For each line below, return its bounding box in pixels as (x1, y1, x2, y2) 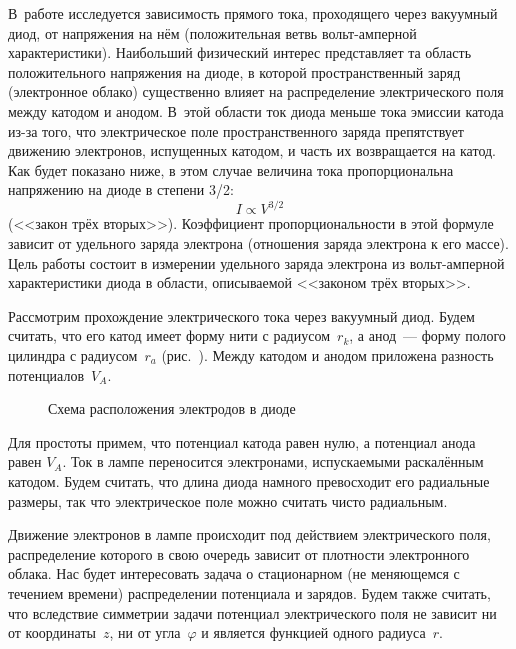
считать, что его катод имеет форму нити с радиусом (8, 325, 331, 346)
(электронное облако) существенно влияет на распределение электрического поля (8, 81, 504, 102)
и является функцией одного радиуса (201, 622, 426, 643)
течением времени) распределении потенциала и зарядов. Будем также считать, (8, 582, 491, 603)
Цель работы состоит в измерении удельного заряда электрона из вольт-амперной (8, 252, 505, 273)
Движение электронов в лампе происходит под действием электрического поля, (8, 524, 491, 545)
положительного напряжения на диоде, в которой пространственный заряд (8, 61, 461, 82)
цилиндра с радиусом (8, 345, 138, 365)
